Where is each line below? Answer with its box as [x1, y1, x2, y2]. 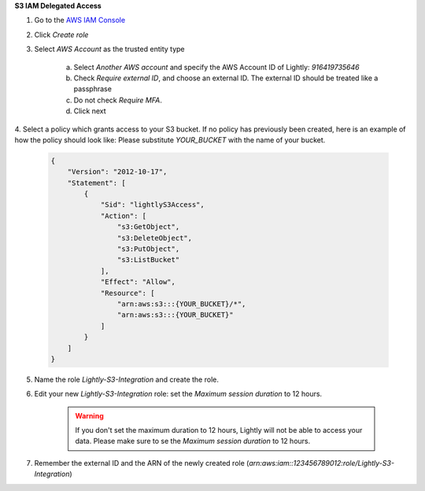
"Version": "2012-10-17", [67, 168, 168, 176]
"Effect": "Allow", [100, 278, 176, 286]
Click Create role [34, 30, 89, 39]
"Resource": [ [100, 288, 155, 297]
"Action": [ [100, 211, 147, 220]
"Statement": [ [67, 178, 126, 187]
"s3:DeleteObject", [116, 233, 193, 242]
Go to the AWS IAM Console [34, 16, 126, 25]
